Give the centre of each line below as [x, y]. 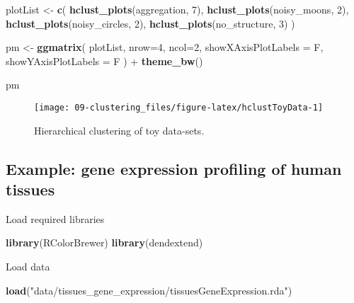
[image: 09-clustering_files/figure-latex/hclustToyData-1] [179, 107]
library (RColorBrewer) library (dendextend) [104, 242]
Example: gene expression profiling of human [174, 168]
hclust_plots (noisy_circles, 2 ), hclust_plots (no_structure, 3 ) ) [150, 23]
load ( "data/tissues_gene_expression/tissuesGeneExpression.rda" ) [149, 290]
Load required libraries [55, 218]
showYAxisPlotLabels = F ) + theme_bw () [104, 61]
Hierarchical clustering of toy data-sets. [119, 130]
